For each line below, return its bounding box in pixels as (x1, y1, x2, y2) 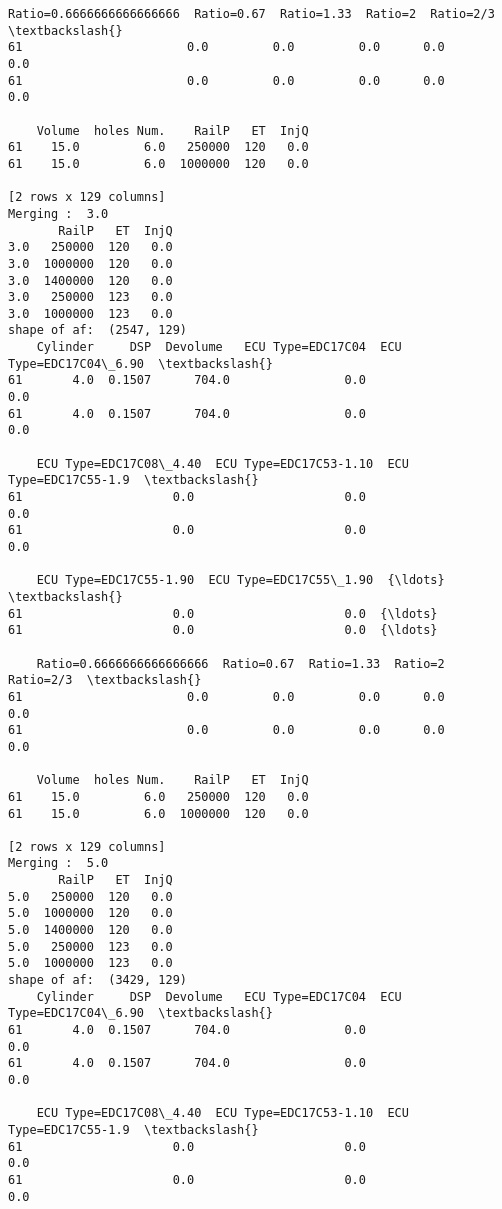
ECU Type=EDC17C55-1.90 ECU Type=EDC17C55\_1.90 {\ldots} (36, 573, 445, 588)
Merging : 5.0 (8, 856, 109, 871)
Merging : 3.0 (8, 206, 109, 221)
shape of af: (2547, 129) (8, 323, 187, 338)
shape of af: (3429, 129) (8, 973, 187, 988)
